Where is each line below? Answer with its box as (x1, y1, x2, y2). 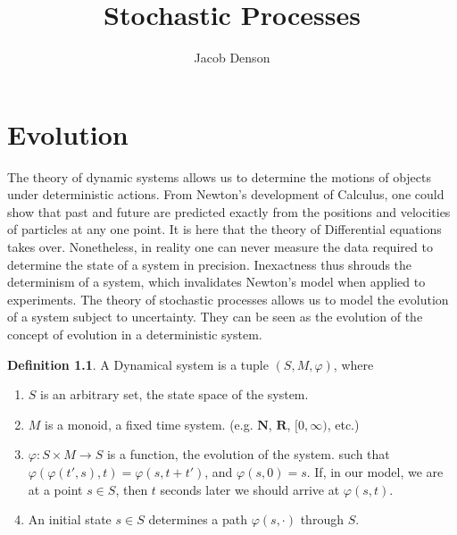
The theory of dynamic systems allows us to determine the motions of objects (7, 167, 432, 186)
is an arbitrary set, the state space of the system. (40, 385, 309, 404)
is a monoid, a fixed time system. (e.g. (45, 414, 253, 433)
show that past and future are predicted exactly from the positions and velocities (7, 202, 451, 221)
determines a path (148, 510, 247, 529)
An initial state (28, 510, 112, 529)
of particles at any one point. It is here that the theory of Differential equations (7, 220, 442, 238)
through (300, 510, 344, 529)
